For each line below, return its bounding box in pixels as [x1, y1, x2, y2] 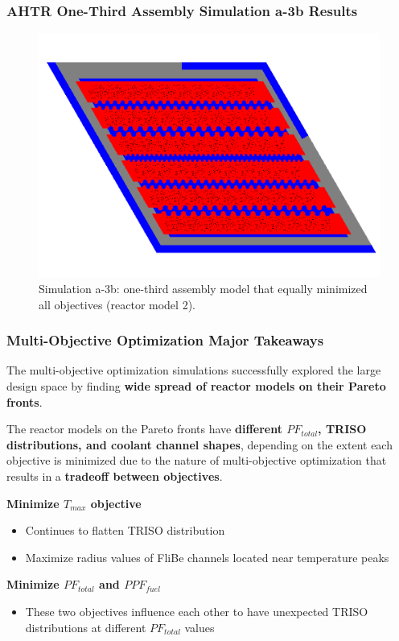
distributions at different [25, 618, 146, 635]
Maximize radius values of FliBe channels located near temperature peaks [25, 548, 389, 565]
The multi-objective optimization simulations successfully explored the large [6, 362, 381, 378]
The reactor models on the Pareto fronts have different [6, 420, 282, 437]
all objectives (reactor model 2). [39, 296, 195, 312]
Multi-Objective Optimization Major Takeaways [6, 330, 324, 350]
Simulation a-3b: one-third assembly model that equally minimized [39, 279, 368, 296]
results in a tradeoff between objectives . [6, 467, 223, 484]
